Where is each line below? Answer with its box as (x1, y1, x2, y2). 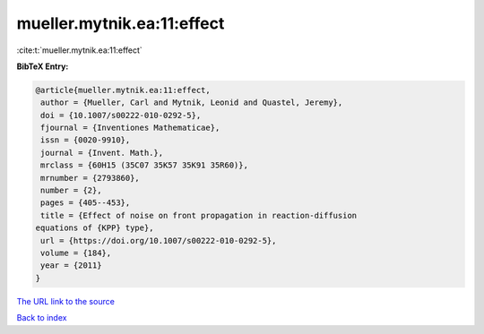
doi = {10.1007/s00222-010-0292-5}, (40, 110, 202, 120)
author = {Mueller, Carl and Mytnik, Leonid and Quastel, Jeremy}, (40, 98, 343, 107)
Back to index (16, 313, 67, 323)
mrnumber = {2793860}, (40, 173, 141, 183)
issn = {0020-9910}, (40, 135, 131, 145)
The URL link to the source (16, 295, 116, 306)
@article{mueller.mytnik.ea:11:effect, (35, 85, 211, 95)
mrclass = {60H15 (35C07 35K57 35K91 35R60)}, (40, 160, 248, 170)
